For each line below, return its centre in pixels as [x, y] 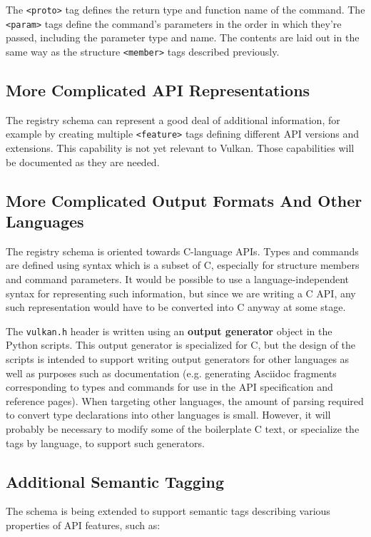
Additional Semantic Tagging [115, 481]
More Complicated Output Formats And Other [184, 200]
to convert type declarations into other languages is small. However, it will [168, 415]
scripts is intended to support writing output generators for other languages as [178, 359]
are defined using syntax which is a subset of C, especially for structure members [183, 265]
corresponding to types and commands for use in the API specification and [169, 387]
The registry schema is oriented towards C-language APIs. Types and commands [182, 251]
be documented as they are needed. [83, 162]
